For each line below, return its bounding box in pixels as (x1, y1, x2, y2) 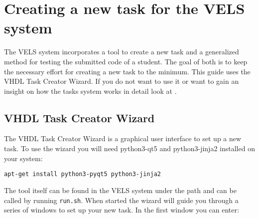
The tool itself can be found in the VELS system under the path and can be (4, 185, 237, 195)
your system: (4, 153, 43, 163)
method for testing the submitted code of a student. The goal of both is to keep (4, 56, 248, 66)
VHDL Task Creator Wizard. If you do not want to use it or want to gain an (4, 76, 239, 86)
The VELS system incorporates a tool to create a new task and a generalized (4, 46, 239, 57)
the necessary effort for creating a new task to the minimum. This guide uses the (4, 66, 251, 76)
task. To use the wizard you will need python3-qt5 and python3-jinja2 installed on (4, 143, 255, 154)
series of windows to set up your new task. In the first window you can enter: (4, 205, 239, 215)
